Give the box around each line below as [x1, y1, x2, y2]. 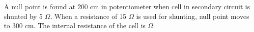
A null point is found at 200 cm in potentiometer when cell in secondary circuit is [4, 1, 250, 11]
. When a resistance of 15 [50, 11, 127, 21]
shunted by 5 [4, 11, 43, 21]
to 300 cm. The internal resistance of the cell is [4, 20, 146, 31]
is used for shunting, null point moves [136, 11, 249, 21]
